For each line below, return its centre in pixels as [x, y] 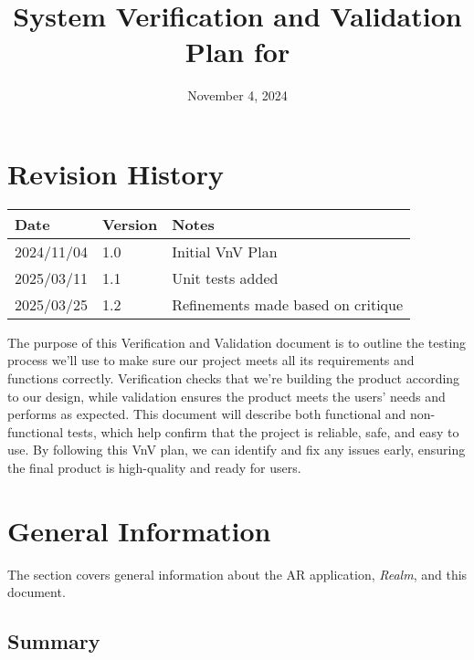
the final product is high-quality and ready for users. [154, 467]
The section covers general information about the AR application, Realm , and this [237, 574]
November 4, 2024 [237, 95]
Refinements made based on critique [288, 304]
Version [130, 224]
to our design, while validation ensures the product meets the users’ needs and [226, 396]
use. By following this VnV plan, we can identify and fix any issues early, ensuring [237, 450]
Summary [54, 641]
